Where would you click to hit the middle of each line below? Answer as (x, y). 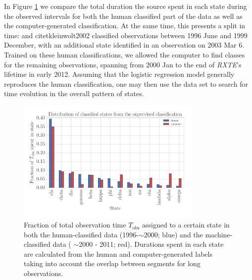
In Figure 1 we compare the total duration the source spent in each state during (126, 6)
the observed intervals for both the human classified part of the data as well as (123, 16)
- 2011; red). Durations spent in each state (159, 244)
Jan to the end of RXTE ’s (202, 64)
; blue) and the (180, 234)
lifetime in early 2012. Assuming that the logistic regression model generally (119, 74)
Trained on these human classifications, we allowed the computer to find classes (125, 54)
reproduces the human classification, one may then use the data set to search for (126, 84)
